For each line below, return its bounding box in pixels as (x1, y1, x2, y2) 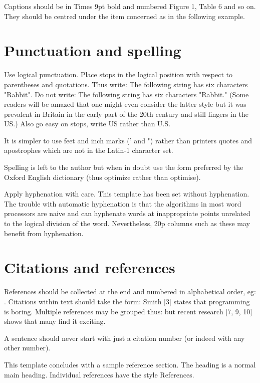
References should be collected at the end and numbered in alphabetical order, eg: (4, 286, 256, 297)
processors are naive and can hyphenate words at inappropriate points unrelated (4, 208, 250, 219)
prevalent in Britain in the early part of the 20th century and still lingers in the (4, 108, 248, 119)
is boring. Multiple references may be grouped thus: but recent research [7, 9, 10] (4, 306, 252, 316)
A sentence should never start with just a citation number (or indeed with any (4, 332, 245, 343)
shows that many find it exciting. (4, 316, 106, 326)
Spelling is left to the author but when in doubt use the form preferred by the (4, 162, 243, 172)
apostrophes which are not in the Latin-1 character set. (4, 145, 173, 155)
